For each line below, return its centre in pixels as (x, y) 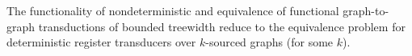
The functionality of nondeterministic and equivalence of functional (173, 10)
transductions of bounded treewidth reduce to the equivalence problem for (222, 26)
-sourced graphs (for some (269, 42)
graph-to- (366, 10)
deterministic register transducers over (101, 42)
